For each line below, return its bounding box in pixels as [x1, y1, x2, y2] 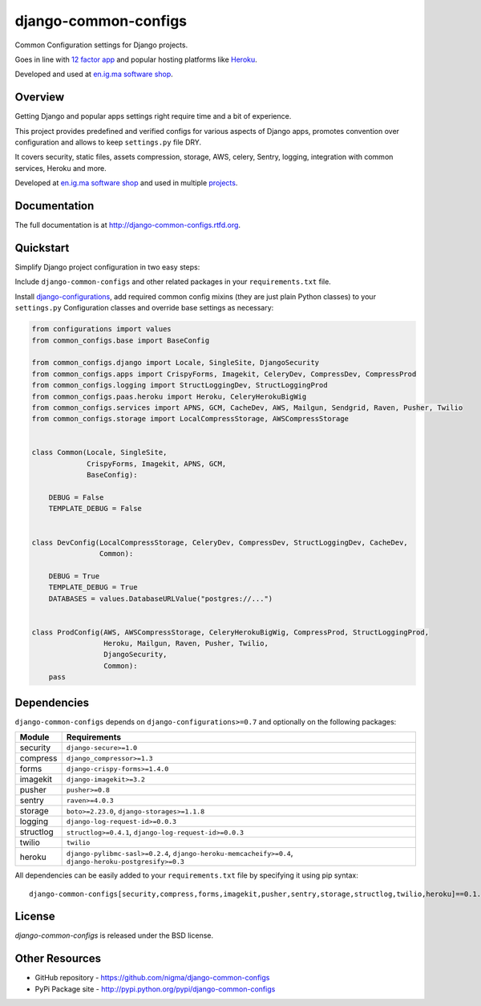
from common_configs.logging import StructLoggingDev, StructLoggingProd [31, 381, 328, 390]
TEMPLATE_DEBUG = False [48, 504, 142, 513]
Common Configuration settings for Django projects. [14, 40, 188, 50]
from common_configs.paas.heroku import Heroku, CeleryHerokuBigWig [31, 391, 307, 401]
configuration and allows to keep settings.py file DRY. [14, 137, 202, 148]
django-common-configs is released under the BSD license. [14, 931, 214, 940]
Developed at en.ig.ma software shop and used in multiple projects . [14, 178, 238, 188]
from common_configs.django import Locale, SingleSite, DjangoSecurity [31, 358, 320, 367]
